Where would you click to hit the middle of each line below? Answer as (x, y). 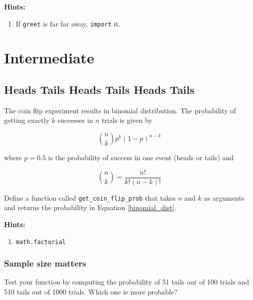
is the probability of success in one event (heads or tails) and (141, 157)
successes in (75, 120)
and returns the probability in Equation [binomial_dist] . (90, 207)
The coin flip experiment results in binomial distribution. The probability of (120, 110)
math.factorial (41, 242)
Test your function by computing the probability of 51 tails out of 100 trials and (126, 282)
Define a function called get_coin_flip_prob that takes (90, 197)
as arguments (224, 197)
